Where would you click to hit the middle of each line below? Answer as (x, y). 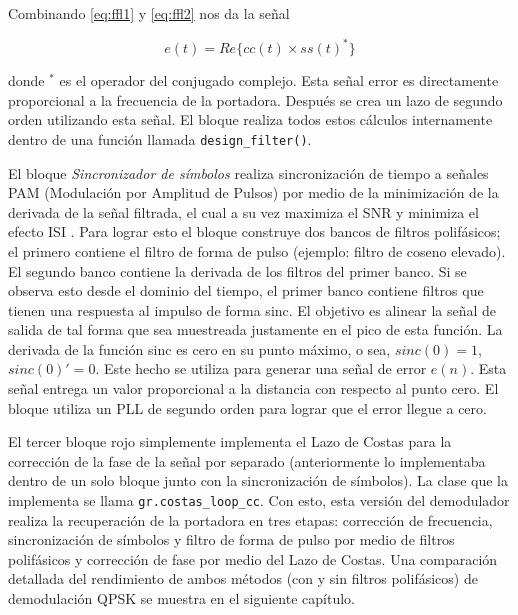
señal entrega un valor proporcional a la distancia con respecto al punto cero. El (253, 388)
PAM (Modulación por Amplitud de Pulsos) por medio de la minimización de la (253, 192)
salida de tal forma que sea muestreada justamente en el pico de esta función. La (255, 329)
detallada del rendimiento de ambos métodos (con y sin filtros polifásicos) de (243, 578)
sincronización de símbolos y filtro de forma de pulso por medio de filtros (231, 539)
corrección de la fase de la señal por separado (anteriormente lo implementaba (247, 460)
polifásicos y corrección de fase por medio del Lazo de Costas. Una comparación (253, 558)
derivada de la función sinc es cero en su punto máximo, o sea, (199, 348)
